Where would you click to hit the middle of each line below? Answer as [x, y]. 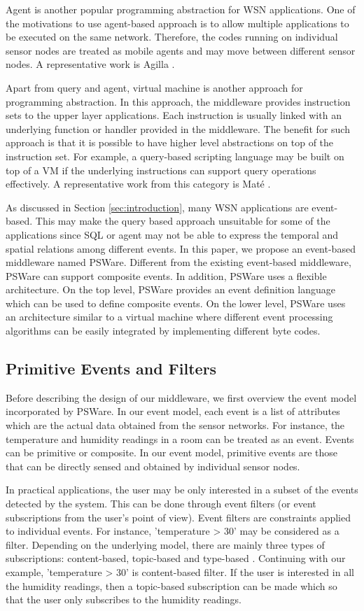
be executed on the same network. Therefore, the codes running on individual [172, 37]
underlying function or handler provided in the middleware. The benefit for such [178, 128]
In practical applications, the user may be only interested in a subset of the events [182, 490]
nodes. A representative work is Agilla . [90, 64]
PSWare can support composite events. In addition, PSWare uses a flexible [166, 275]
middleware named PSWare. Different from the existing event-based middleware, [178, 262]
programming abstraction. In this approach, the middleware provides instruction [178, 101]
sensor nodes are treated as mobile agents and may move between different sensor [181, 50]
